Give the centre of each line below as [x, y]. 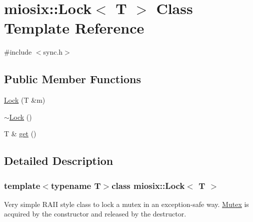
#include [18, 52]
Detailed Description [59, 161]
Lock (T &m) [25, 100]
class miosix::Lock [148, 185]
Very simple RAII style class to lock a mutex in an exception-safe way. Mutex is [126, 204]
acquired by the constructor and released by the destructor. [95, 214]
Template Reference [74, 28]
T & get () [20, 134]
